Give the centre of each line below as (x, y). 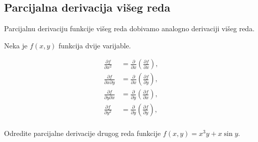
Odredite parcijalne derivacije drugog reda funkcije (83, 133)
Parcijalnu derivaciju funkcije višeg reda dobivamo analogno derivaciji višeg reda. (130, 28)
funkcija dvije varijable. (95, 45)
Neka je (16, 45)
